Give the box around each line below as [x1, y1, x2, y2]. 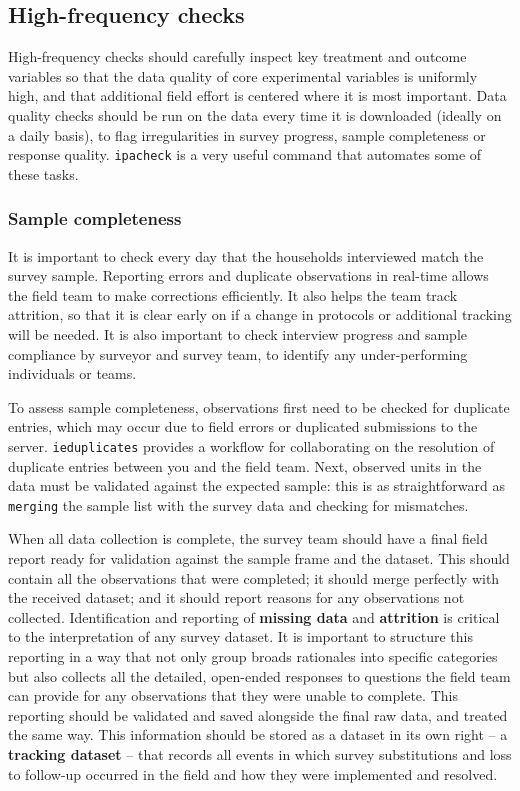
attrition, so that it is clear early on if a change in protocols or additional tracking [8, 304, 512, 325]
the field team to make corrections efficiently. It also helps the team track [8, 284, 458, 305]
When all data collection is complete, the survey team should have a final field [8, 528, 488, 549]
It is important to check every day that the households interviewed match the [8, 245, 484, 266]
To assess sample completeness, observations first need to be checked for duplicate [8, 396, 510, 417]
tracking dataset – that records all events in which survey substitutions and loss [8, 744, 512, 765]
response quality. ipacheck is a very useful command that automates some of [8, 144, 482, 165]
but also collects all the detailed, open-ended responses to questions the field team [8, 665, 511, 686]
